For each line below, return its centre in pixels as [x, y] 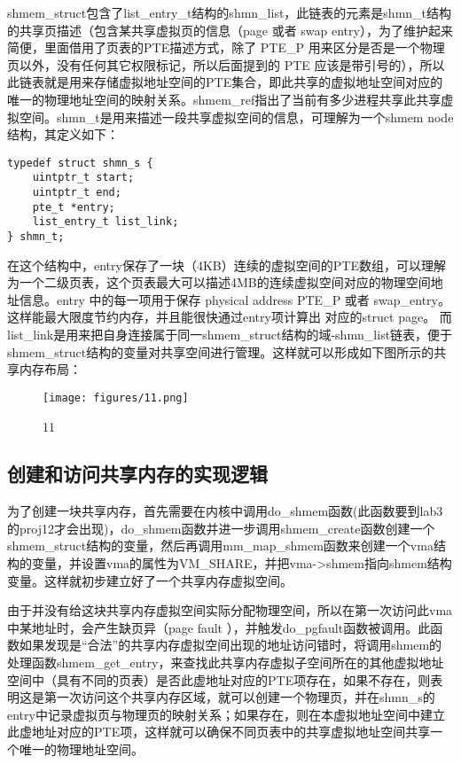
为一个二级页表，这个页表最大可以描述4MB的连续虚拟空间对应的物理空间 [219, 282]
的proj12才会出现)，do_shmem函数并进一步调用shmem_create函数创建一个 [221, 528]
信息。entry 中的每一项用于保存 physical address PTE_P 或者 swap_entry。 [234, 299]
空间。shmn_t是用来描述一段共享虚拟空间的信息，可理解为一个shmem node [236, 117]
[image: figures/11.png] [116, 398]
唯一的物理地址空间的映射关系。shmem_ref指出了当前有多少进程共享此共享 [224, 99]
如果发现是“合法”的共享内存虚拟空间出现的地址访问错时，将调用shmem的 [230, 645]
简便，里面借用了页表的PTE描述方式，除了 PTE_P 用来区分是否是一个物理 [226, 47]
